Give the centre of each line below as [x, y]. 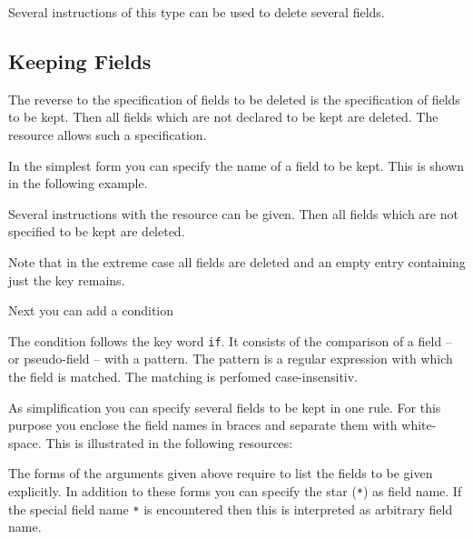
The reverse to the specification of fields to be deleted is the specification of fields [234, 99]
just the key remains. [67, 279]
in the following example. [78, 183]
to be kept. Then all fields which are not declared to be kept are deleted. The [223, 117]
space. [25, 442]
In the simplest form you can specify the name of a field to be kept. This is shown [236, 165]
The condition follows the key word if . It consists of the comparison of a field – [230, 340]
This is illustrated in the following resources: [169, 442]
